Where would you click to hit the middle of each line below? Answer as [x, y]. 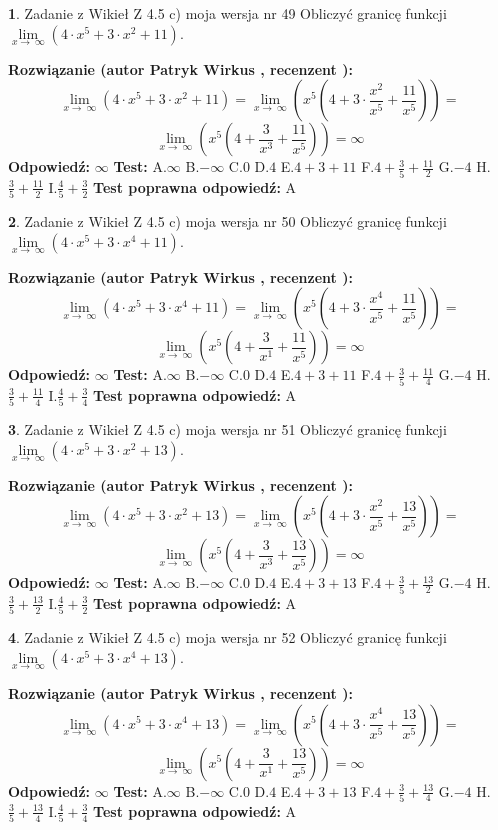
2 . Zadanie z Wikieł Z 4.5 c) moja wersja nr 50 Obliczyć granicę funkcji [227, 221]
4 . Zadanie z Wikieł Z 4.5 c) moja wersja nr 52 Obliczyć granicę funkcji [227, 637]
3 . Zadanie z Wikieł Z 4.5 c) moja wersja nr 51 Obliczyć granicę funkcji [227, 429]
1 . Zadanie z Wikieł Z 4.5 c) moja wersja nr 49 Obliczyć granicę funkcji [227, 13]
